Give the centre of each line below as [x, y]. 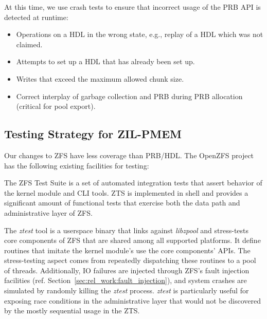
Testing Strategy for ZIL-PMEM [93, 134]
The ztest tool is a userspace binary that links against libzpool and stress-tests [127, 230]
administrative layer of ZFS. [48, 212]
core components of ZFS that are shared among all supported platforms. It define [132, 240]
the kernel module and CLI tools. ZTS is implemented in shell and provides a [126, 192]
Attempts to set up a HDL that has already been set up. [105, 61]
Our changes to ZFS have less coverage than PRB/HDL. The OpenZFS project [129, 155]
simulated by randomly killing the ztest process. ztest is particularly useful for [127, 290]
